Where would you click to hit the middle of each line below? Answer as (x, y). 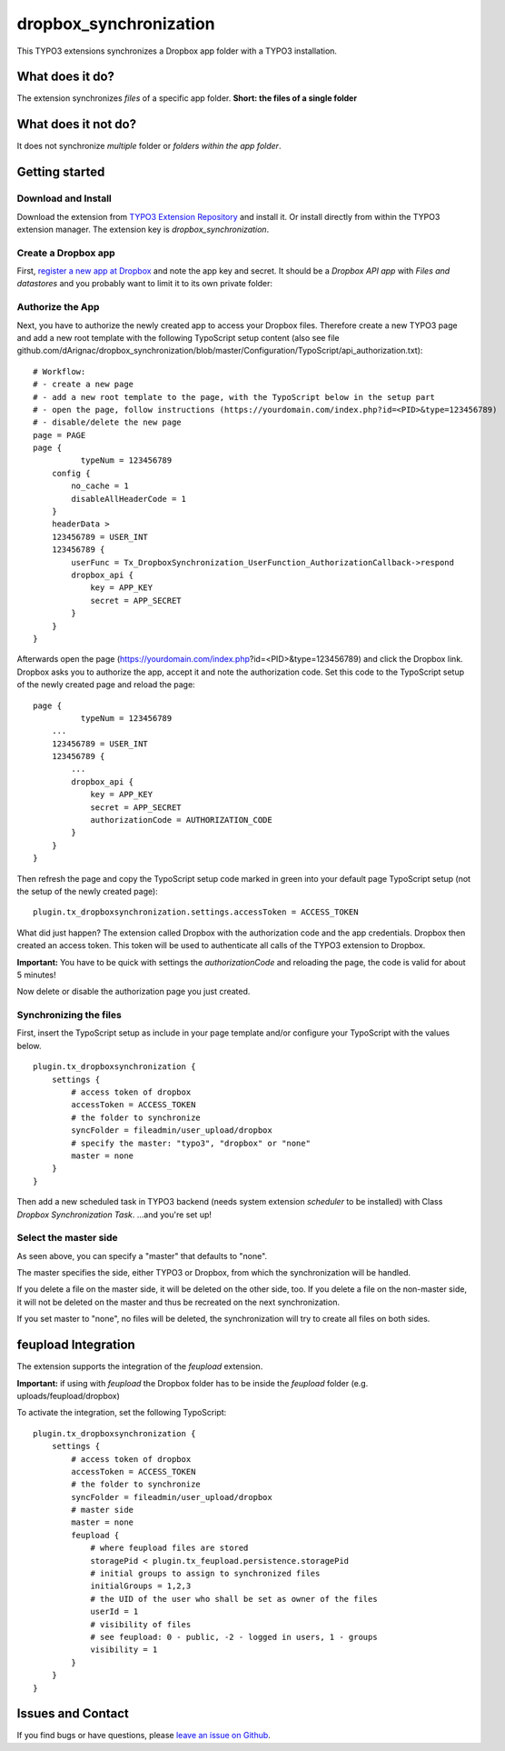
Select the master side (67, 1238)
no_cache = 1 (100, 486)
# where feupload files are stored (169, 1548)
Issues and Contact (73, 1714)
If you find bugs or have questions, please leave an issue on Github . (144, 1736)
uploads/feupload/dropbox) (68, 1396)
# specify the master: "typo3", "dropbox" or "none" (191, 1143)
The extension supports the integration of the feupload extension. (140, 1366)
